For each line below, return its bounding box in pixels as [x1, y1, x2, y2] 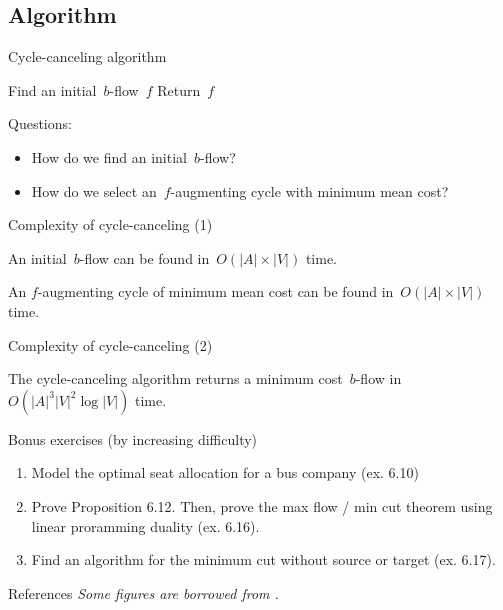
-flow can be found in [79, 247, 210, 268]
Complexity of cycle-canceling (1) [8, 214, 213, 235]
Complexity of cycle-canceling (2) [8, 334, 213, 355]
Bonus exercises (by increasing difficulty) [8, 428, 258, 449]
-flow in [355, 368, 402, 389]
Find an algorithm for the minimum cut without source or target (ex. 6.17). [31, 549, 496, 570]
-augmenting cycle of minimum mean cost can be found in [37, 281, 394, 302]
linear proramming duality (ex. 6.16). [31, 515, 260, 536]
